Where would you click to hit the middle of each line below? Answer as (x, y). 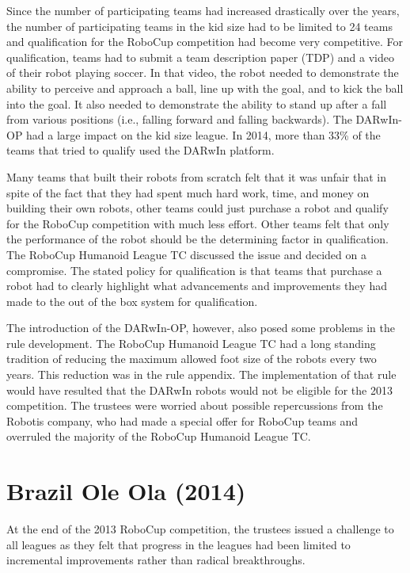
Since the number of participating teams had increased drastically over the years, (203, 10)
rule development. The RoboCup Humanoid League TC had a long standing (191, 343)
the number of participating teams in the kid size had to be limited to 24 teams (199, 26)
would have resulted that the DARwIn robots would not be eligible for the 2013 (199, 390)
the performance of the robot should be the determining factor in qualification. (197, 239)
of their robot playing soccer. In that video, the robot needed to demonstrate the (203, 73)
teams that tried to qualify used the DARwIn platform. (140, 150)
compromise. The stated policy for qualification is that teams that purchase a (194, 270)
